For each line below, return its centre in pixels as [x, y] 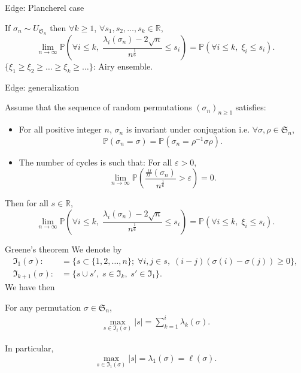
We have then [30, 287]
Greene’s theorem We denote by [63, 249]
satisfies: [251, 107]
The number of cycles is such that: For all [95, 162]
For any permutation [43, 307]
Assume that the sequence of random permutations [98, 107]
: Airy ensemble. [123, 66]
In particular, [29, 348]
